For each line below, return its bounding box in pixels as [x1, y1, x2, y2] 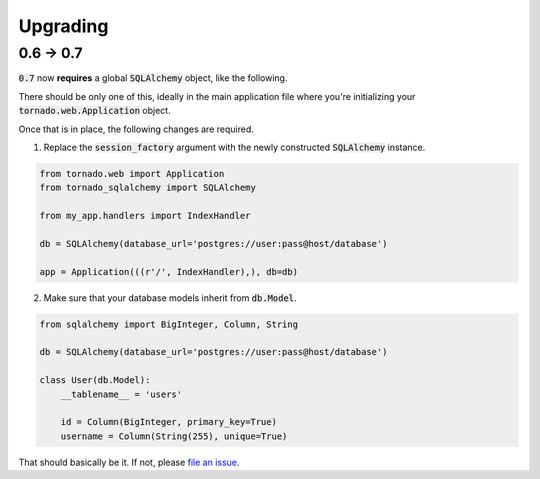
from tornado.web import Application [39, 168, 225, 179]
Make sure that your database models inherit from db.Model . [43, 291, 297, 304]
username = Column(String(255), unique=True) [60, 430, 288, 442]
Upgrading [18, 15, 109, 37]
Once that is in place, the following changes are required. [18, 123, 255, 135]
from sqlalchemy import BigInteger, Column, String [39, 318, 299, 330]
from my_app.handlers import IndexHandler [39, 210, 251, 222]
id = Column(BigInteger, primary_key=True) [60, 416, 277, 428]
